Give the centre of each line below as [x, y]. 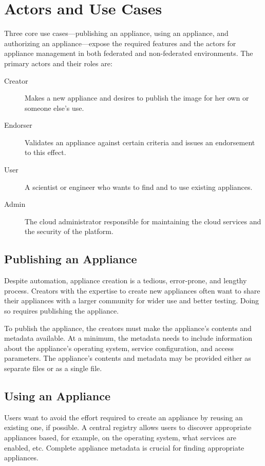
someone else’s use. [54, 108]
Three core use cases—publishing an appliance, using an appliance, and [116, 33]
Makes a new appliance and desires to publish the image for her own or [137, 98]
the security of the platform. [69, 231]
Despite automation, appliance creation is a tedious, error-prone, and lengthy [126, 280]
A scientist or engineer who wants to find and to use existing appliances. [139, 187]
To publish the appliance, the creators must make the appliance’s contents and [128, 328]
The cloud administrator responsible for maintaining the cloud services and [143, 221]
